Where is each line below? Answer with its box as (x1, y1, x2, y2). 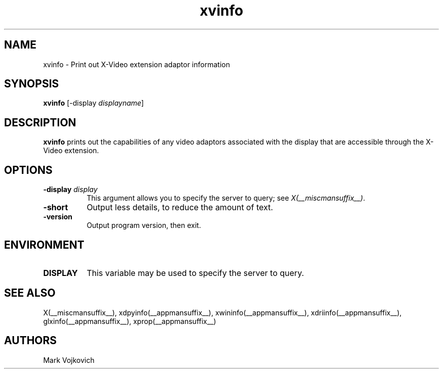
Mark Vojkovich (43, 355, 95, 364)
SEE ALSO (4, 287, 56, 300)
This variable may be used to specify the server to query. (86, 267, 304, 278)
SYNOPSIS (4, 77, 59, 90)
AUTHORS (4, 334, 57, 347)
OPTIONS (4, 163, 53, 176)
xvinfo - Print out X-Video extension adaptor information (43, 60, 230, 69)
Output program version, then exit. (86, 221, 201, 230)
